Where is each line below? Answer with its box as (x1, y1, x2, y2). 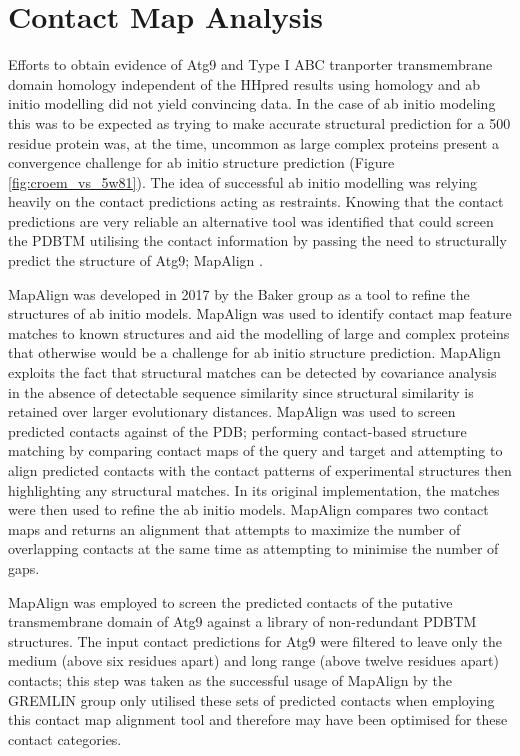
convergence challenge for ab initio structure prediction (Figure (8, 152, 395, 173)
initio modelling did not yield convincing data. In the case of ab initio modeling (8, 93, 496, 114)
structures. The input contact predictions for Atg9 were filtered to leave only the (8, 630, 502, 651)
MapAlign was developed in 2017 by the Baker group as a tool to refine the (8, 283, 470, 304)
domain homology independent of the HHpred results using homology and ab (8, 73, 481, 94)
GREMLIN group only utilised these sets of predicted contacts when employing (8, 689, 495, 710)
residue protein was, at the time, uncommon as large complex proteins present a (8, 132, 499, 153)
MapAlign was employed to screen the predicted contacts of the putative (8, 591, 453, 612)
